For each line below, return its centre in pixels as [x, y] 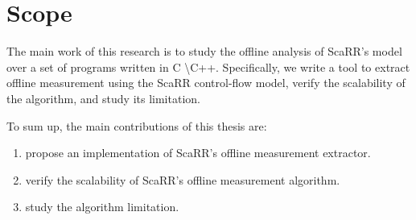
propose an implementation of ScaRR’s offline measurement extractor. [198, 153]
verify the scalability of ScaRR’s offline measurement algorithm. [183, 179]
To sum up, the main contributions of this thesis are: [137, 125]
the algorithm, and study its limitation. [103, 98]
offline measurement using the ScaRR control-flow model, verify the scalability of [206, 83]
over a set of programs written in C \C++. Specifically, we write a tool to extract [208, 66]
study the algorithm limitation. [102, 207]
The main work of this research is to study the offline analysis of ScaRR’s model [204, 51]
